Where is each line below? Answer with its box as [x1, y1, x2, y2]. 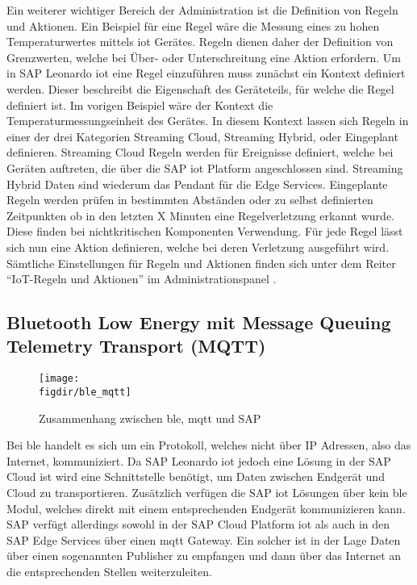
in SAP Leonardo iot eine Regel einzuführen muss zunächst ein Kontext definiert [6, 65, 406, 81]
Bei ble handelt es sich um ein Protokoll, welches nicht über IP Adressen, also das [6, 437, 411, 453]
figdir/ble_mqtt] [39, 386, 131, 398]
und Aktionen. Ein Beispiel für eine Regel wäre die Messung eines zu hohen [6, 17, 380, 34]
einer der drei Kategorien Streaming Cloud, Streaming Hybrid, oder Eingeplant [6, 127, 398, 144]
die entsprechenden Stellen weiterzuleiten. [6, 562, 212, 579]
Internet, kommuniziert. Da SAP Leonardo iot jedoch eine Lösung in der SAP [6, 452, 391, 469]
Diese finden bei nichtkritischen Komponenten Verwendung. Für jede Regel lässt [6, 223, 403, 240]
